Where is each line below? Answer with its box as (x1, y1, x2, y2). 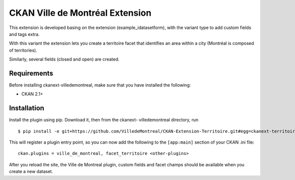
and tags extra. (9, 31, 40, 37)
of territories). (9, 47, 37, 53)
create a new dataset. (9, 169, 54, 175)
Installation (9, 104, 44, 113)
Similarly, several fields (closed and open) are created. (9, 57, 120, 62)
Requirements (9, 69, 54, 77)
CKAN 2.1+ (21, 91, 44, 97)
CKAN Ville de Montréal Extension (9, 7, 152, 18)
